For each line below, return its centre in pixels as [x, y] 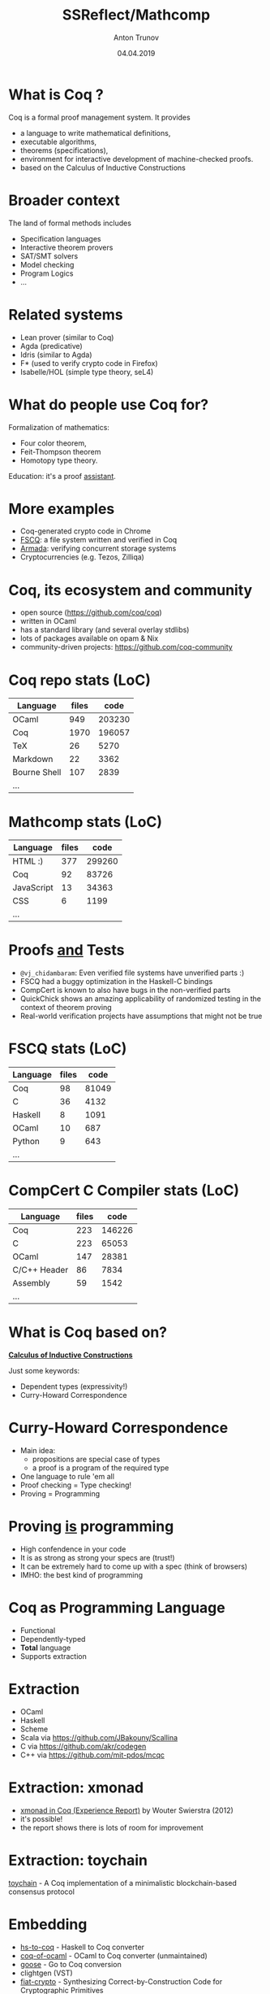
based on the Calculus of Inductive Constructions [103, 168]
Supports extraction [53, 1656]
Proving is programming [91, 1527]
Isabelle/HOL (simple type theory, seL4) [87, 372]
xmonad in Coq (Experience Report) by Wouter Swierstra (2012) [126, 1810]
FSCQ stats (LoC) [68, 1049]
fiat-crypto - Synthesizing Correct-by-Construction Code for [121, 1981]
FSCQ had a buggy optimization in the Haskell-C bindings [116, 982]
